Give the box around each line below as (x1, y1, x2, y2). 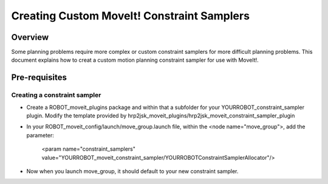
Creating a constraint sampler (11, 91, 101, 99)
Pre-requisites (11, 73, 67, 83)
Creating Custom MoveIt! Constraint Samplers (11, 9, 250, 22)
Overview (11, 32, 49, 42)
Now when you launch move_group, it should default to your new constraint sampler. (26, 167, 239, 175)
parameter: (26, 131, 55, 139)
